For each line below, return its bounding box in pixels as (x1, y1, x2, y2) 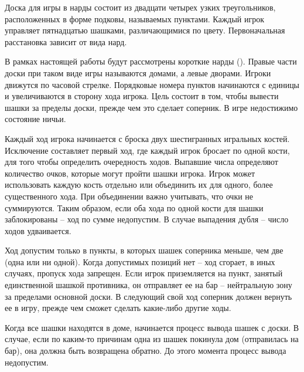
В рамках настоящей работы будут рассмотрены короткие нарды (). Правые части (5, 55, 297, 67)
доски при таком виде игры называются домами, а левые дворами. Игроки (5, 66, 271, 79)
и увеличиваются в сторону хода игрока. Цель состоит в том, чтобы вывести (5, 90, 279, 102)
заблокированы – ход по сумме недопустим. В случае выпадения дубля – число (5, 213, 289, 225)
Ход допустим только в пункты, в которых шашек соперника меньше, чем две (5, 244, 283, 256)
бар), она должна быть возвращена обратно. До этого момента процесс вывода (5, 344, 286, 357)
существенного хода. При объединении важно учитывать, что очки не (5, 190, 254, 202)
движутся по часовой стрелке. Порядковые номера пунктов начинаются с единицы (5, 78, 300, 90)
